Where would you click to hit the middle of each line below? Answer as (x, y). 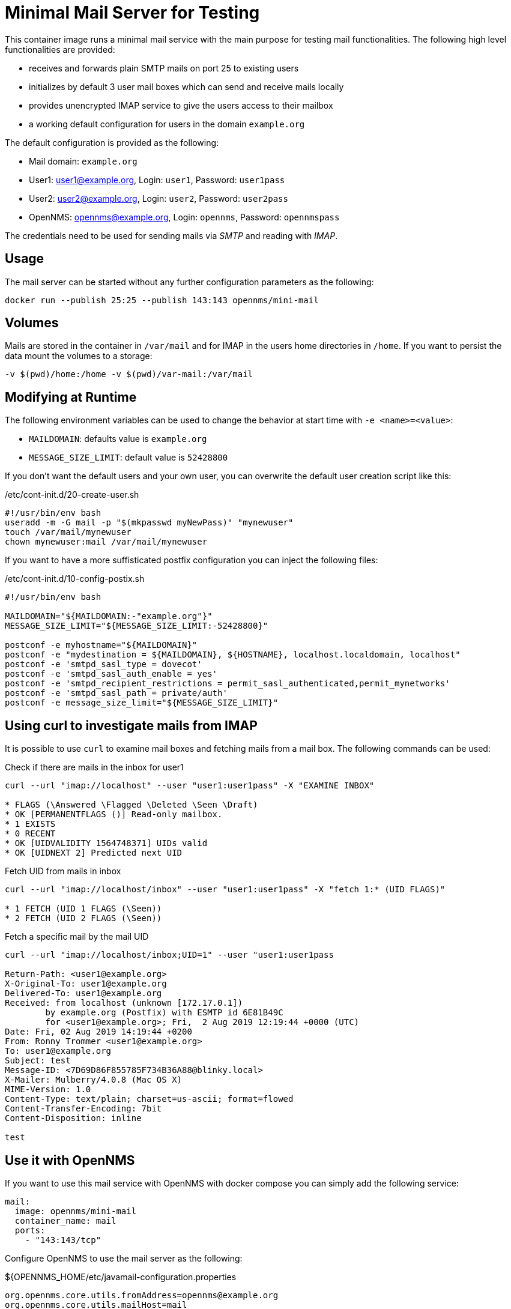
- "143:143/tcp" (63, 1240)
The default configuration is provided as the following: (112, 142)
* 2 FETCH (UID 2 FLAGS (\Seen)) (83, 918)
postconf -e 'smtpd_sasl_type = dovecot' (104, 664)
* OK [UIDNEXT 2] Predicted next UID (94, 853)
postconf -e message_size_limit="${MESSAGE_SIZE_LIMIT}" (142, 703)
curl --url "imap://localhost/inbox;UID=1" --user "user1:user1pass (169, 955)
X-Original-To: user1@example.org (86, 984)
